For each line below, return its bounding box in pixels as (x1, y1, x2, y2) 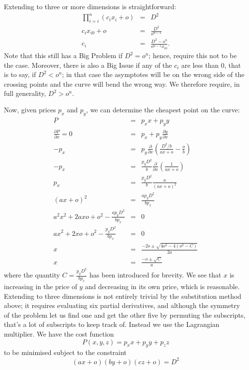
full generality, (4, 88, 46, 98)
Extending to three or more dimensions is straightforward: (4, 1, 176, 11)
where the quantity (4, 270, 60, 280)
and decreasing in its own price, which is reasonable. (85, 281, 240, 292)
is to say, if (4, 69, 36, 79)
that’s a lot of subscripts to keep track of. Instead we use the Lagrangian (4, 319, 220, 329)
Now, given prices (4, 105, 56, 115)
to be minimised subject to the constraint (4, 347, 127, 357)
